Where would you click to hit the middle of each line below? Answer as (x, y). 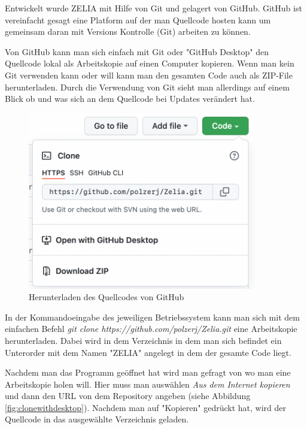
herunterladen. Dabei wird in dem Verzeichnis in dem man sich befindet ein (143, 340)
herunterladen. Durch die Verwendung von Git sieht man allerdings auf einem (147, 87)
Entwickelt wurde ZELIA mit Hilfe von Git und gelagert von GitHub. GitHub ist (153, 8)
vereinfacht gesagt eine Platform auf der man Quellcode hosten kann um (138, 19)
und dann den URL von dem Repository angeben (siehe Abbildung (128, 396)
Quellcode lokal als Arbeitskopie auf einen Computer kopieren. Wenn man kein (150, 63)
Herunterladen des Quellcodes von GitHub (107, 297)
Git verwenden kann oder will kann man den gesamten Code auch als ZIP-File (149, 75)
